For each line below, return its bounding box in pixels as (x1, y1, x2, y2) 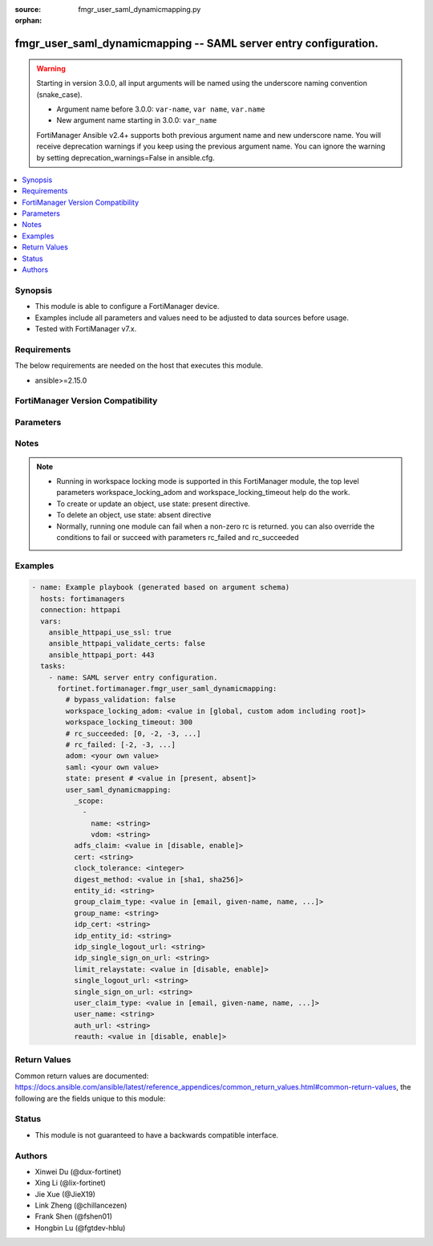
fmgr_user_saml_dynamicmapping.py (78, 5, 201, 14)
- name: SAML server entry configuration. (48, 672, 218, 682)
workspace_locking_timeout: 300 (65, 718, 192, 727)
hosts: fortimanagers (40, 594, 126, 603)
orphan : (14, 16, 42, 26)
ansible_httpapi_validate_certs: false (48, 639, 206, 648)
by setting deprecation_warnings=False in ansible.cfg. (36, 152, 216, 162)
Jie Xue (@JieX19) (34, 1189, 96, 1199)
